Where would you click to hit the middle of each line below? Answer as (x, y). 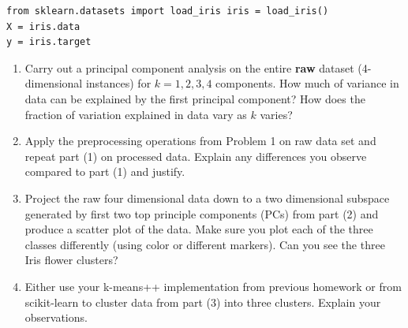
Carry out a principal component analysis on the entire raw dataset (189, 67)
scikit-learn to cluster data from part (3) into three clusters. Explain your (203, 302)
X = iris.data (43, 26)
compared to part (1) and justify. (105, 171)
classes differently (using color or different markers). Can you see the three (205, 244)
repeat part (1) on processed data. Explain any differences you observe (196, 156)
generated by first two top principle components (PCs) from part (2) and (202, 213)
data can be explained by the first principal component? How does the (195, 98)
